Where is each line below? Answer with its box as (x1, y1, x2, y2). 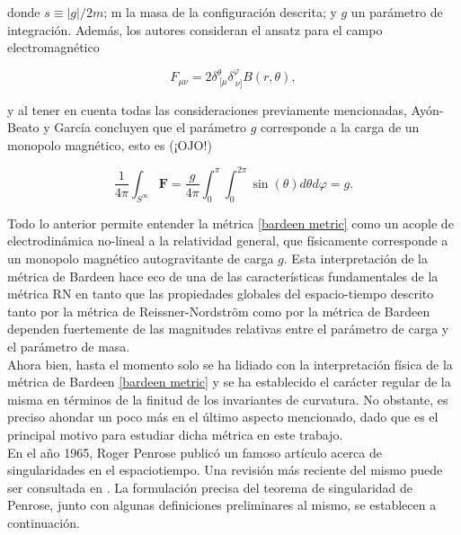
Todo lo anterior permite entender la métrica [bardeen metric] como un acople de (7, 213, 454, 232)
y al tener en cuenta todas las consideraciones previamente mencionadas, (7, 100, 407, 119)
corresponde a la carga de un (261, 118, 420, 137)
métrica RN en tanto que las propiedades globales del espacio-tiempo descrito (7, 284, 434, 303)
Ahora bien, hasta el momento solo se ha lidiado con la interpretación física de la (7, 354, 453, 373)
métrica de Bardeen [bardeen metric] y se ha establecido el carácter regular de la (7, 372, 451, 391)
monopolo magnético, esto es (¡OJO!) (7, 135, 212, 154)
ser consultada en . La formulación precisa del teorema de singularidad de (7, 477, 413, 496)
